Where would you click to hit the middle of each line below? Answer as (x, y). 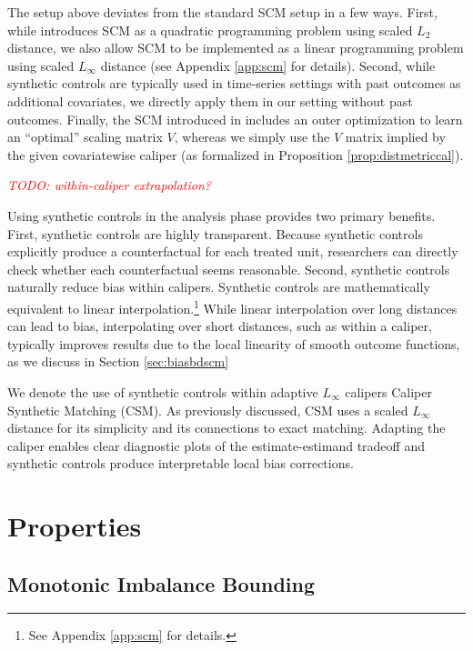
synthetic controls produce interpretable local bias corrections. (181, 463)
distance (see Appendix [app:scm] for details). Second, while (268, 65)
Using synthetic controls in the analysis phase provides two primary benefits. (221, 215)
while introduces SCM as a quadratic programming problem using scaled (210, 30)
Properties (75, 526)
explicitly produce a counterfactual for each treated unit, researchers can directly (233, 251)
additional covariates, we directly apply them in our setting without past (210, 100)
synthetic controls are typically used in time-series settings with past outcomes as (234, 83)
